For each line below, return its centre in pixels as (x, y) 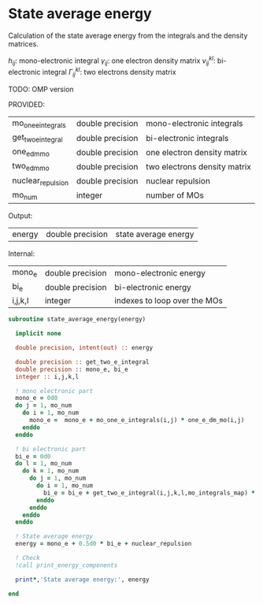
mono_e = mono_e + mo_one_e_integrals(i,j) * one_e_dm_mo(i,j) (137, 421)
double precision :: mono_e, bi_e (72, 369)
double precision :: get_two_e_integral (82, 362)
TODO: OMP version (41, 89)
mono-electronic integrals (194, 124)
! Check (28, 558)
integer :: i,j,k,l (47, 376)
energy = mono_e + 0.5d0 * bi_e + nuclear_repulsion (104, 544)
